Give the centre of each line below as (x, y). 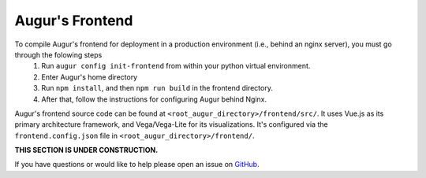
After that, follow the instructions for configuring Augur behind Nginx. (154, 99)
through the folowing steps (58, 54)
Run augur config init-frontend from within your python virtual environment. (176, 66)
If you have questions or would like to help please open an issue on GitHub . (137, 165)
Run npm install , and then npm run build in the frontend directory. (157, 88)
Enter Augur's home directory (90, 77)
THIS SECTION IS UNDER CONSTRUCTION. (86, 150)
